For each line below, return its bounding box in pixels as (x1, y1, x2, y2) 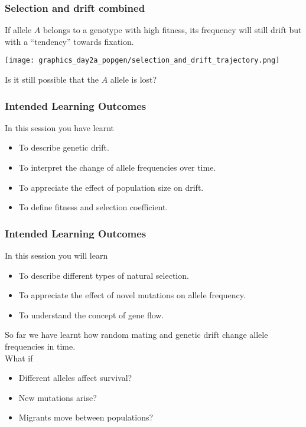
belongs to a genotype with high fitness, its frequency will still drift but (43, 24, 302, 36)
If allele (5, 24, 32, 36)
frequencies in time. (5, 340, 76, 353)
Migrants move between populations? (18, 411, 154, 423)
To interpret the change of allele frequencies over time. (18, 161, 216, 174)
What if (5, 351, 33, 364)
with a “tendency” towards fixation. (5, 35, 134, 47)
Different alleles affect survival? (18, 371, 132, 384)
